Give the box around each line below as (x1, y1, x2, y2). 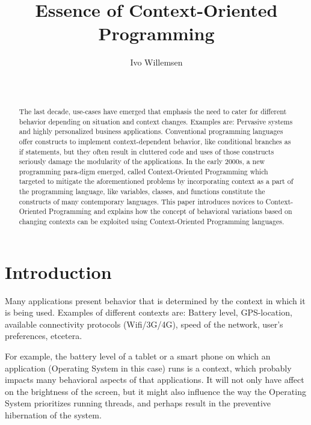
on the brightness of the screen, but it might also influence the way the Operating (5, 385, 306, 397)
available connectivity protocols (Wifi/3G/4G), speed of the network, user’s (5, 317, 283, 330)
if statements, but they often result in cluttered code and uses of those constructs (19, 146, 274, 156)
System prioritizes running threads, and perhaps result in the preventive (5, 397, 271, 409)
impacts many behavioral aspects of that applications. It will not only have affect (5, 373, 304, 386)
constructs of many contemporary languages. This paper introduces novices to (19, 196, 263, 206)
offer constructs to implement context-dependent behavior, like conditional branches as (19, 136, 291, 146)
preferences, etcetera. (5, 329, 82, 342)
